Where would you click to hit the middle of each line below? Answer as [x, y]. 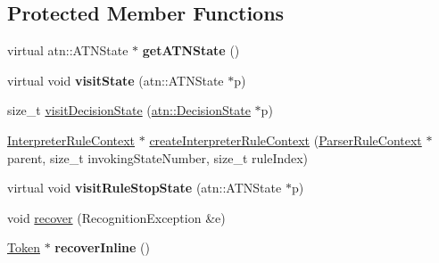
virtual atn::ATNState [68, 50]
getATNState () [191, 50]
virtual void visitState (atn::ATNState [116, 80]
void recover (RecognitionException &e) [116, 217]
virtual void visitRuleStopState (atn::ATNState [145, 188]
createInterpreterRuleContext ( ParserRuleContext [286, 140]
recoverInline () [102, 247]
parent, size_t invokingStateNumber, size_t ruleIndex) [158, 157]
